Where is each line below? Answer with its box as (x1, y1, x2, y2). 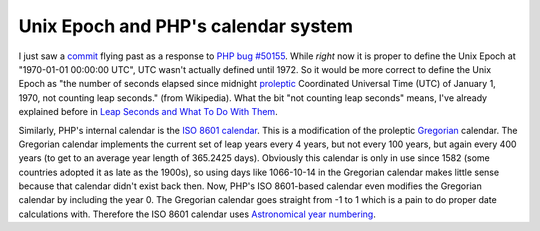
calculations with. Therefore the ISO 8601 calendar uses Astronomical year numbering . (18, 208, 377, 220)
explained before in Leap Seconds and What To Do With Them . (18, 106, 279, 118)
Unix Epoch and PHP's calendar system (18, 15, 354, 37)
